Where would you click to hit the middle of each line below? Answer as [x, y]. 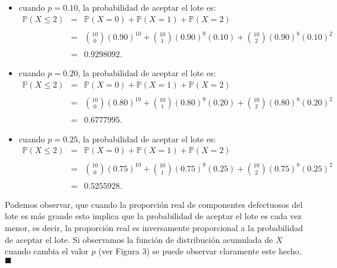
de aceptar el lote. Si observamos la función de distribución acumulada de [139, 239]
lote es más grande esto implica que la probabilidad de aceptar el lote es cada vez [153, 216]
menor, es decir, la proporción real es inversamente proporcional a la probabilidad [154, 227]
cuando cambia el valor [47, 251]
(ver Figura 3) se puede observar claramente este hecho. [200, 251]
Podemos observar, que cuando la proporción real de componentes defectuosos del [154, 204]
